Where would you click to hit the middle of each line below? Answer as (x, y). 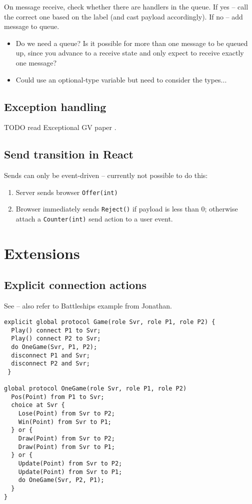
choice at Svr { (38, 405)
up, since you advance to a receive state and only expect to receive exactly (130, 53)
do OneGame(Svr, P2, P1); (61, 480)
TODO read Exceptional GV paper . (60, 127)
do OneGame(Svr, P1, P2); (54, 347)
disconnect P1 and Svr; (50, 355)
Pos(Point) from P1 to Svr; (58, 397)
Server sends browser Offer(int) (67, 192)
